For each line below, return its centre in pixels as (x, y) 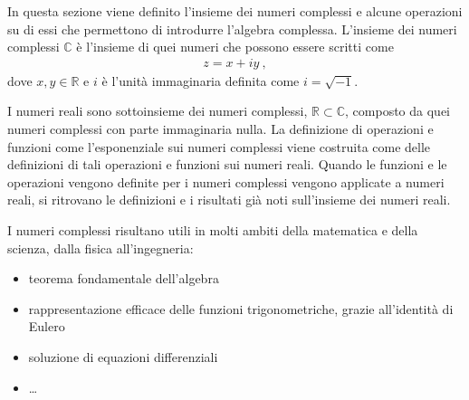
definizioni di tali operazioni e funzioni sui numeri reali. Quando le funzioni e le (227, 164)
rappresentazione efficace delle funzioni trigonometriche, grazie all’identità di (241, 308)
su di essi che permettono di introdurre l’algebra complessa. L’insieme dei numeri (232, 29)
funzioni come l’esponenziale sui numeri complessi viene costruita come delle (219, 146)
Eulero (47, 326)
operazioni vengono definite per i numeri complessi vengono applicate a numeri (226, 181)
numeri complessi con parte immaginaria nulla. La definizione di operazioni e (220, 129)
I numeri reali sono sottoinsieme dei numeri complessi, (158, 111)
